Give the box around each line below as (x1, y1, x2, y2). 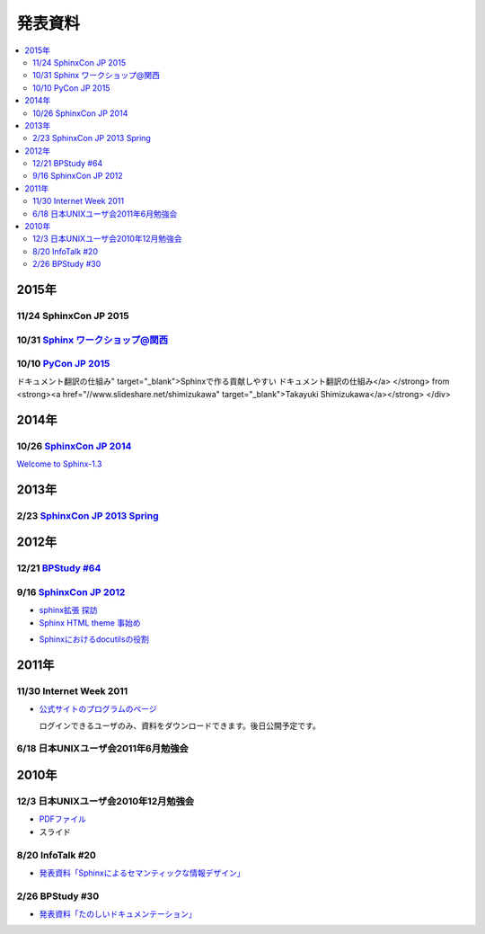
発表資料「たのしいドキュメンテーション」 (39, 909, 197, 920)
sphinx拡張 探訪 (39, 605, 98, 616)
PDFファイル (39, 814, 87, 824)
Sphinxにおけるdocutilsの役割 (39, 634, 150, 645)
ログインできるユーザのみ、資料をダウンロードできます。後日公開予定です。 (39, 720, 321, 731)
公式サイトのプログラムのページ (39, 704, 157, 715)
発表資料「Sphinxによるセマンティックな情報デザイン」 (39, 867, 245, 878)
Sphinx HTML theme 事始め (39, 617, 141, 628)
